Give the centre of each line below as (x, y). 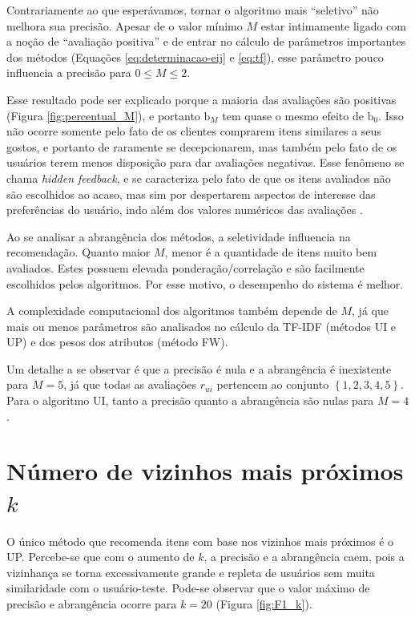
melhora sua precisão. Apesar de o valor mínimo (125, 25)
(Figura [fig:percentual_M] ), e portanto (103, 115)
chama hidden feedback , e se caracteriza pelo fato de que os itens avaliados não (199, 178)
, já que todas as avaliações (130, 384)
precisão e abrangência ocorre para (92, 603)
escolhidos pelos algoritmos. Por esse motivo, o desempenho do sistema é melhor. (205, 283)
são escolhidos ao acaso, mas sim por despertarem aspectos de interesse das (191, 194)
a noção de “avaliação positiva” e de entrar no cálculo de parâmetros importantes (206, 41)
